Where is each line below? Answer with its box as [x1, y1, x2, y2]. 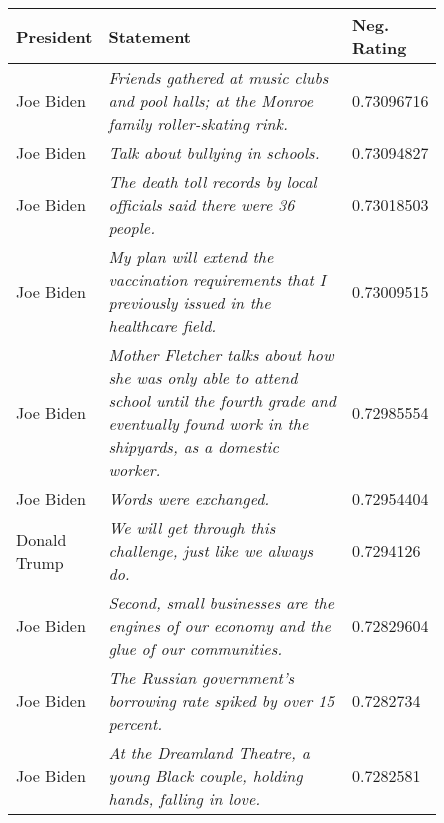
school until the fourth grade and [108, 389, 336, 412]
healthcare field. [108, 314, 217, 337]
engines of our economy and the [108, 614, 331, 637]
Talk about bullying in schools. [108, 141, 320, 164]
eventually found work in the [108, 412, 309, 435]
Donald [16, 527, 67, 551]
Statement [108, 24, 192, 48]
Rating [351, 36, 407, 59]
